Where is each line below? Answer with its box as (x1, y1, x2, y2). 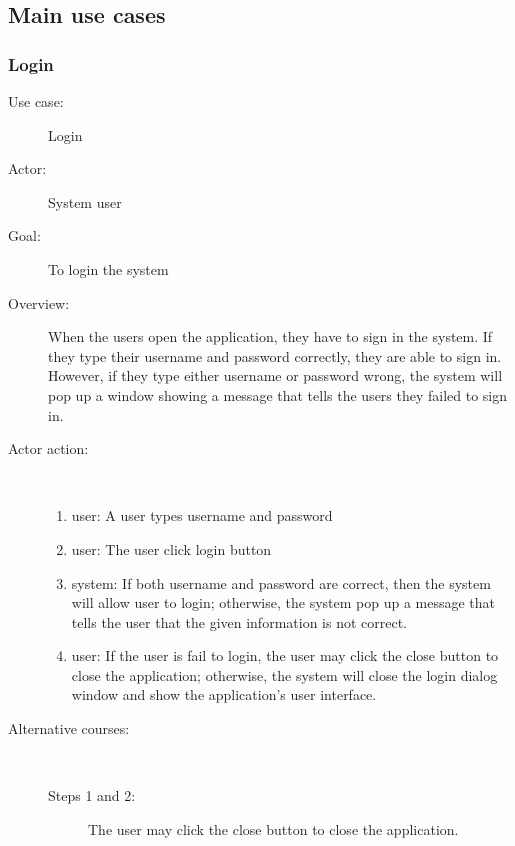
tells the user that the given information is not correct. (71, 611, 408, 632)
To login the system (48, 258, 169, 279)
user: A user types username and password (71, 505, 333, 526)
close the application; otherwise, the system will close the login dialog (71, 664, 498, 685)
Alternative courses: (8, 718, 130, 739)
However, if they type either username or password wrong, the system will (48, 365, 503, 386)
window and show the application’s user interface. (71, 684, 377, 705)
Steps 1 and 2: (48, 785, 136, 806)
